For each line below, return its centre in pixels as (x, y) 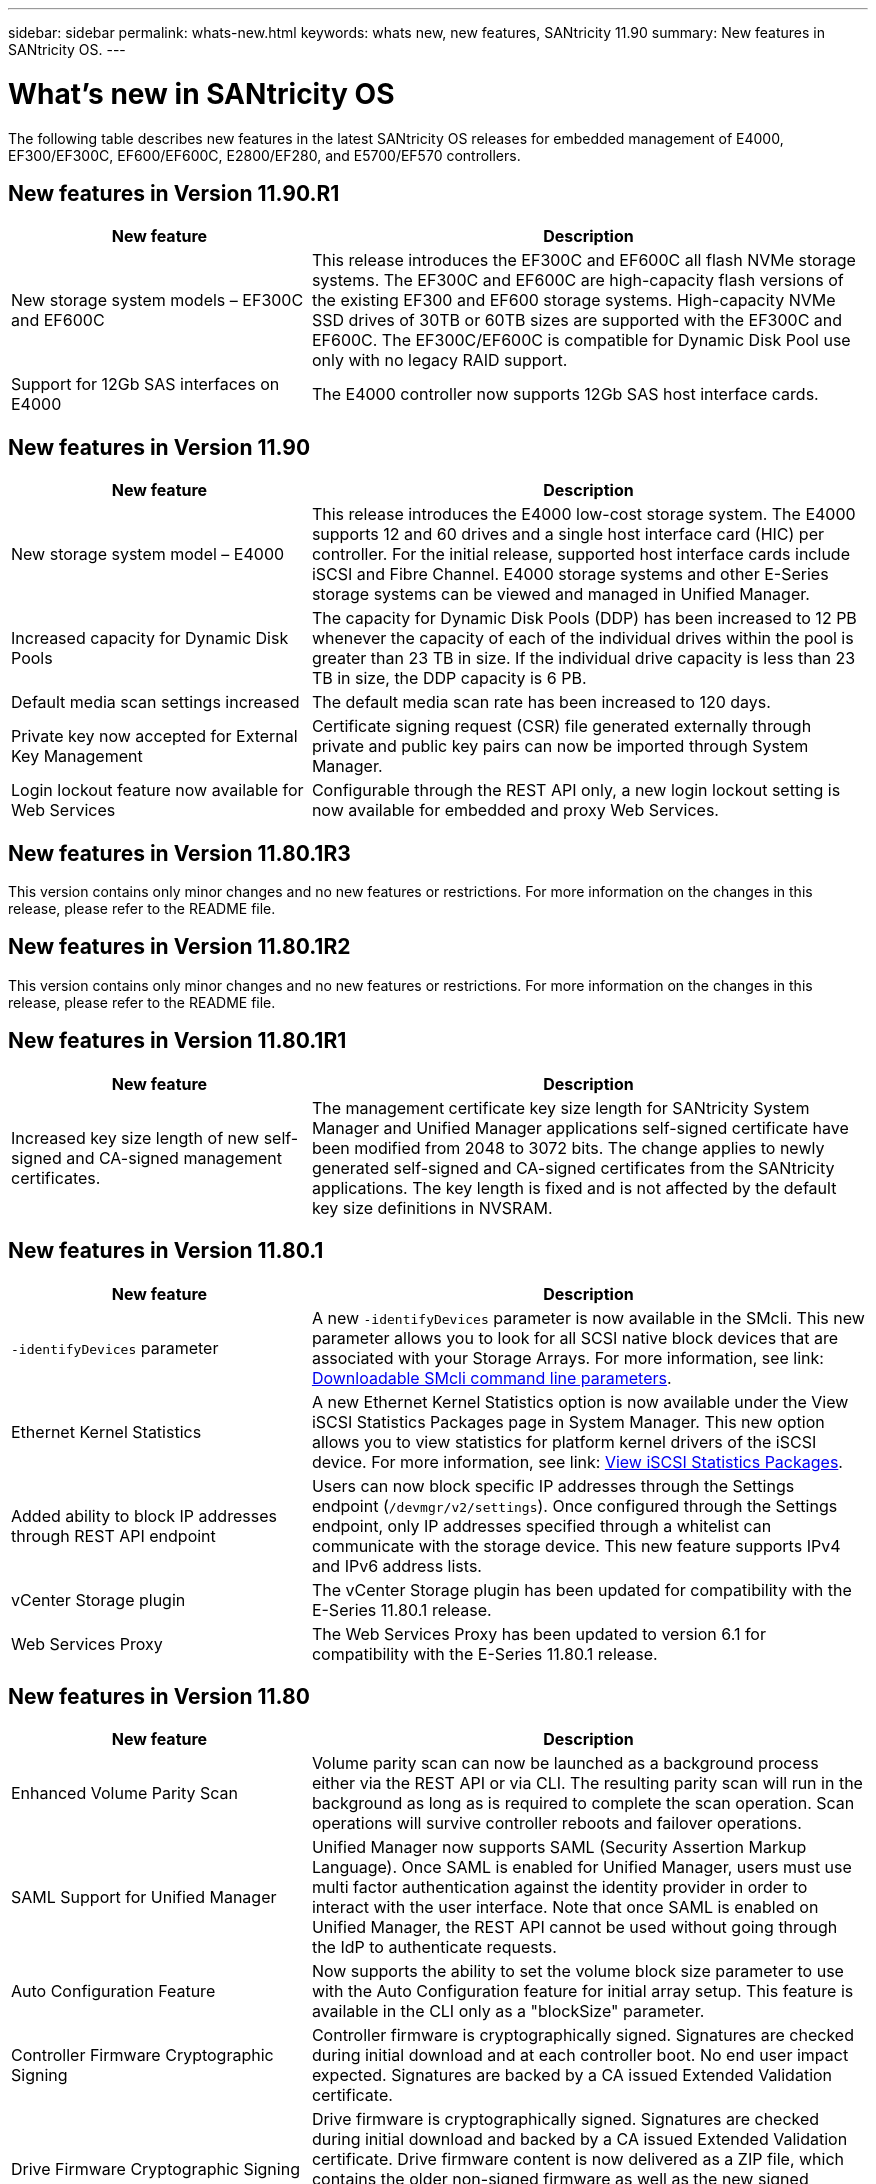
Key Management (77, 756)
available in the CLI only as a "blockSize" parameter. (508, 2011)
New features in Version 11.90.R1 (174, 193)
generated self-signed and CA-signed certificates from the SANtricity (573, 1167)
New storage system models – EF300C (157, 300)
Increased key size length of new (135, 1137)
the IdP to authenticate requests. (434, 1947)
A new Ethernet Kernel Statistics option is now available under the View (580, 1401)
